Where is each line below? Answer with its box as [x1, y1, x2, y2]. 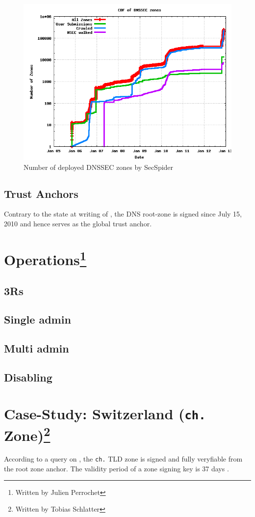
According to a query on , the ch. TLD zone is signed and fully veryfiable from [4, 454, 243, 464]
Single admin [4, 312, 71, 327]
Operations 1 [4, 247, 87, 270]
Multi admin [4, 341, 69, 356]
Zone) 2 [4, 423, 51, 445]
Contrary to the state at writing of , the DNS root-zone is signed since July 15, [4, 209, 242, 219]
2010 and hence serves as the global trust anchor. [4, 218, 152, 228]
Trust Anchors [4, 186, 78, 201]
